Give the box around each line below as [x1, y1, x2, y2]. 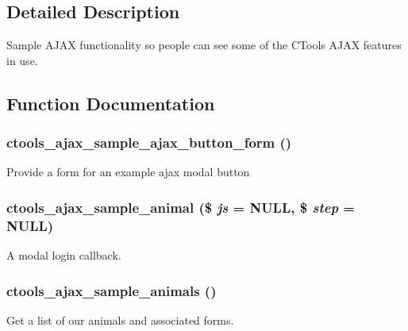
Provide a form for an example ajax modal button [6, 164, 250, 180]
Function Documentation [6, 90, 215, 115]
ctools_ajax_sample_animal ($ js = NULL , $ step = [6, 197, 355, 217]
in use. [6, 52, 38, 68]
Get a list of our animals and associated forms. [6, 311, 234, 328]
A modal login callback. [6, 247, 121, 264]
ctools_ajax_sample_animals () [6, 280, 217, 300]
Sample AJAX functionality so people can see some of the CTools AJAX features [6, 37, 402, 53]
